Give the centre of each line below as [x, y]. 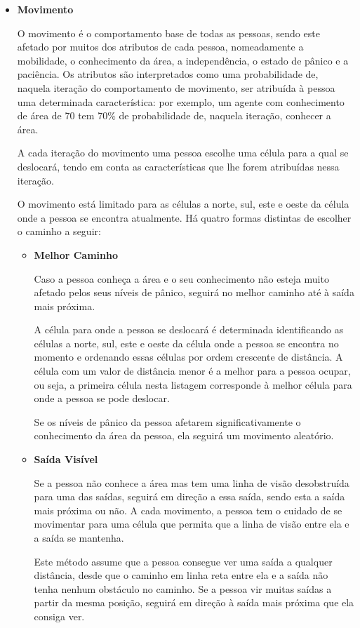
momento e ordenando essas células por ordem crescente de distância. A [188, 357]
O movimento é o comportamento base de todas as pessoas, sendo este [168, 33]
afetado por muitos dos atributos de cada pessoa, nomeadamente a [160, 47]
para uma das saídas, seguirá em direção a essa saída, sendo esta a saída [189, 496]
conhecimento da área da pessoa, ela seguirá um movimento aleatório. [184, 435]
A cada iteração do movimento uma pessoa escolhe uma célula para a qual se [183, 153]
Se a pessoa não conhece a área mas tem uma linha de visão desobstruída [192, 482]
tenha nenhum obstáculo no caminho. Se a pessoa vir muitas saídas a [183, 588]
